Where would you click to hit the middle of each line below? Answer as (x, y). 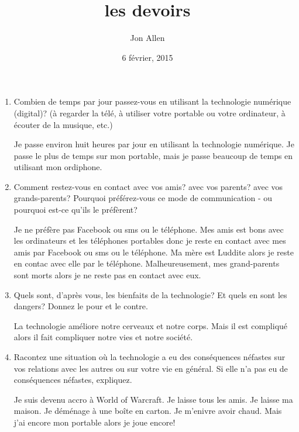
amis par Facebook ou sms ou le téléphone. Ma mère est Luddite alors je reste (154, 252)
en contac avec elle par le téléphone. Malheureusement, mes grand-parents (147, 263)
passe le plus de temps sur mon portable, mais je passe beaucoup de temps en (153, 155)
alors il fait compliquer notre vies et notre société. (103, 337)
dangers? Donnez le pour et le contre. (81, 306)
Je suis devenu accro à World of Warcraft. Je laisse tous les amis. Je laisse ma (153, 399)
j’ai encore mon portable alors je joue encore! (94, 422)
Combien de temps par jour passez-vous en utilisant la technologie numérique (152, 101)
